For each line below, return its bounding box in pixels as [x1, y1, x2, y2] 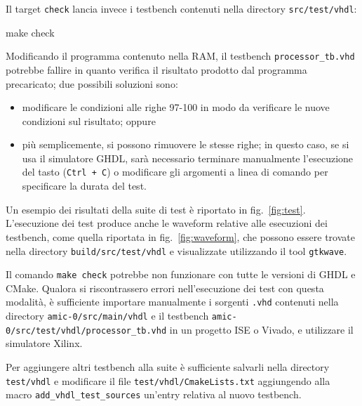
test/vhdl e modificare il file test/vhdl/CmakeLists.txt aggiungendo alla [6, 373, 330, 388]
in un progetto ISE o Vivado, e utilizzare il [169, 322, 354, 336]
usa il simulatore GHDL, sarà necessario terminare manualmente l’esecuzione [22, 150, 354, 165]
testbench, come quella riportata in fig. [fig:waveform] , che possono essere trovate [6, 229, 355, 244]
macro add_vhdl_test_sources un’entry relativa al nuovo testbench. [6, 387, 302, 402]
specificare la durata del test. [22, 178, 147, 193]
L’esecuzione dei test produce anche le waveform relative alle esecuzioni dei [6, 216, 328, 230]
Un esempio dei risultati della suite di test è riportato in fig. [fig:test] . [6, 202, 306, 216]
